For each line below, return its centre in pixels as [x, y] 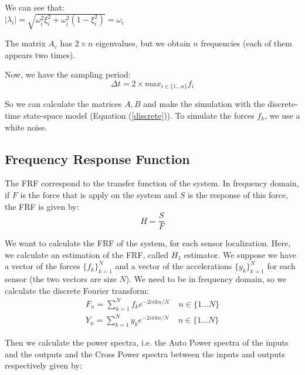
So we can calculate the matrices [63, 104]
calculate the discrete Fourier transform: [77, 290]
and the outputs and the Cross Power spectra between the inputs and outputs [145, 354]
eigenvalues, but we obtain [143, 43]
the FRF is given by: [42, 206]
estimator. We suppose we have [240, 254]
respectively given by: [43, 365]
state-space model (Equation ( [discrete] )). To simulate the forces [139, 115]
